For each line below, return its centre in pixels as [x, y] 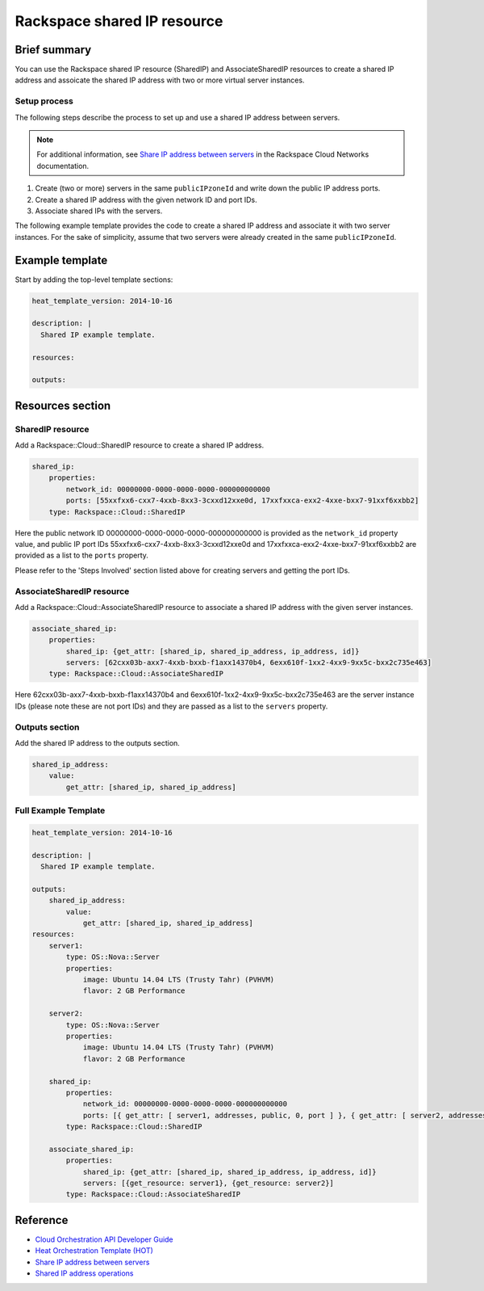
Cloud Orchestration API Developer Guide [104, 1239]
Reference [42, 1220]
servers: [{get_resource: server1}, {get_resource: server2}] [209, 1183]
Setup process [44, 101]
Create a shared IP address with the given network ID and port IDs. [146, 200]
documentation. [63, 166]
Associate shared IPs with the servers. [99, 211]
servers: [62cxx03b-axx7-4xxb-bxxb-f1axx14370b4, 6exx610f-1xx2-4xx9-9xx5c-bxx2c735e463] [248, 663]
